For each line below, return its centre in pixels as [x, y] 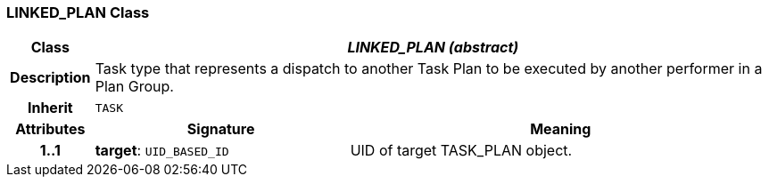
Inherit [50, 108]
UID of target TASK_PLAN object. [461, 151]
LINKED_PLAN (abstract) [433, 48]
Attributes [50, 129]
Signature [221, 129]
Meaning [561, 129]
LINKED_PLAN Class [78, 12]
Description [50, 78]
